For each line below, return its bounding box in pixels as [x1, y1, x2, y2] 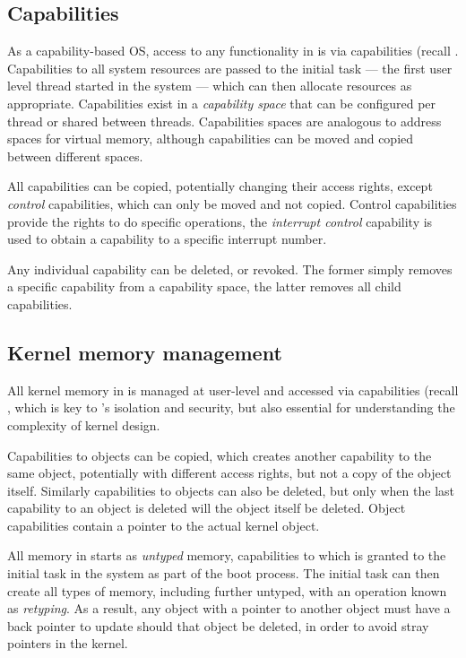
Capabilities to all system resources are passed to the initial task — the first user [7, 58, 453, 77]
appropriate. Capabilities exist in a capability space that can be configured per [7, 93, 436, 112]
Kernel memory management [7, 338, 282, 366]
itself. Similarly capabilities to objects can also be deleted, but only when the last [7, 481, 454, 499]
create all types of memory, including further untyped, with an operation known [7, 581, 447, 600]
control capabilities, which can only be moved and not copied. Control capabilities [7, 194, 457, 212]
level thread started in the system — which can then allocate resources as [7, 76, 412, 95]
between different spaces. [7, 146, 143, 165]
